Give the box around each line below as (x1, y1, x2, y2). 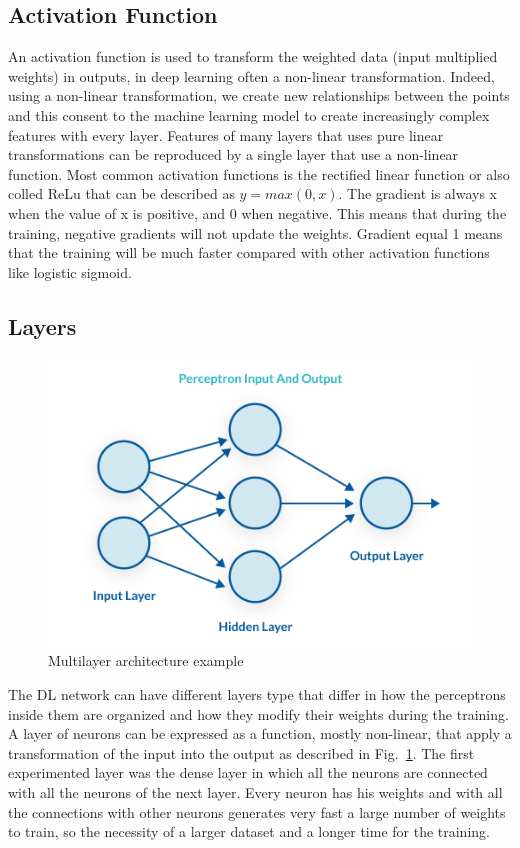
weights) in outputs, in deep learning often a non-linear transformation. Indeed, (8, 65, 495, 86)
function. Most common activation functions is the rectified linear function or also (8, 163, 510, 184)
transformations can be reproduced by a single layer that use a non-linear (8, 144, 459, 165)
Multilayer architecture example (48, 650, 244, 671)
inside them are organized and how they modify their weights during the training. (8, 703, 509, 724)
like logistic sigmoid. (8, 261, 132, 282)
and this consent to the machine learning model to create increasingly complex (8, 104, 490, 125)
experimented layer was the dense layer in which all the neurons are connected (8, 762, 488, 783)
